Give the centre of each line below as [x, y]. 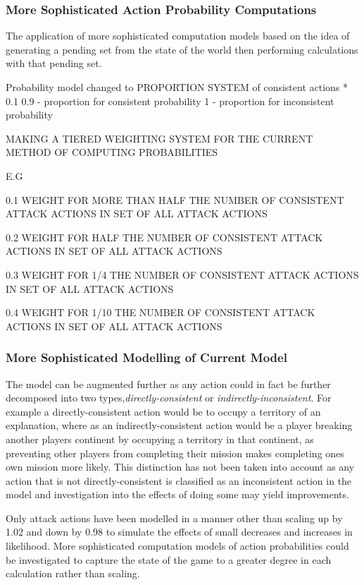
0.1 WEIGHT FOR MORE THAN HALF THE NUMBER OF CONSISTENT [175, 199]
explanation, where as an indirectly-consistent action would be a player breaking [179, 425]
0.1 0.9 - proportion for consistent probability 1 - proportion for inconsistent [170, 101]
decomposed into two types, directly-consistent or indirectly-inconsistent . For [169, 398]
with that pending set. [54, 63]
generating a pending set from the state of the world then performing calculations [182, 49]
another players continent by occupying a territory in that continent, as [160, 439]
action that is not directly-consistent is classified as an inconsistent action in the [179, 480]
